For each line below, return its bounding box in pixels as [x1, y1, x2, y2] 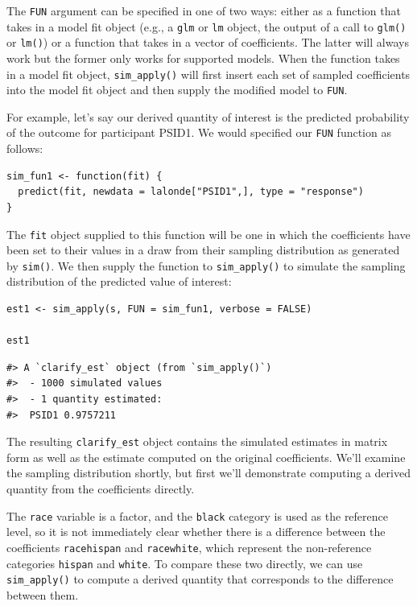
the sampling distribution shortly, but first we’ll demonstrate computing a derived [6, 464, 411, 481]
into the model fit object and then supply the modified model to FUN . [6, 81, 348, 98]
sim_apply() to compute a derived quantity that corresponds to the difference [6, 571, 394, 587]
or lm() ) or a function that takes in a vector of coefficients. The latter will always [6, 34, 409, 51]
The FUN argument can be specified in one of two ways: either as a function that [6, 2, 401, 19]
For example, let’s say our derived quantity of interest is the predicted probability [6, 108, 410, 125]
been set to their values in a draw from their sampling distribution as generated [6, 241, 400, 258]
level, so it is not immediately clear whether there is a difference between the [6, 523, 386, 540]
